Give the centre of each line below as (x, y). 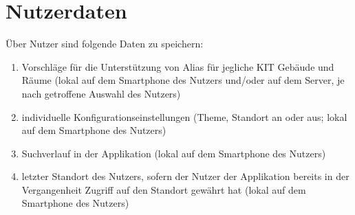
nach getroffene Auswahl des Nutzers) (101, 93)
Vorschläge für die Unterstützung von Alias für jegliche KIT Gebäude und (178, 66)
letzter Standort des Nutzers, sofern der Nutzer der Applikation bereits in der (185, 176)
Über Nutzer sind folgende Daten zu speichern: (105, 44)
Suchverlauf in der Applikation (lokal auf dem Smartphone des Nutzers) (174, 153)
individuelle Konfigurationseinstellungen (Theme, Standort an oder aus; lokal (184, 116)
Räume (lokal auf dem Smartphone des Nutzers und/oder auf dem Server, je (183, 80)
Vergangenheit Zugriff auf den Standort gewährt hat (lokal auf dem (164, 189)
